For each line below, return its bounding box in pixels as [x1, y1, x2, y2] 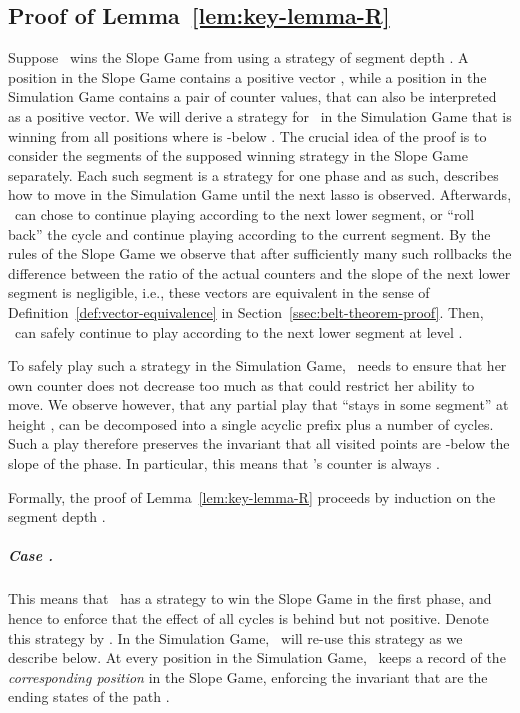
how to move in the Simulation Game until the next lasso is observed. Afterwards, [8, 184, 512, 205]
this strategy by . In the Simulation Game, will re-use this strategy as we [8, 627, 463, 648]
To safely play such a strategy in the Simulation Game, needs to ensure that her [8, 355, 507, 376]
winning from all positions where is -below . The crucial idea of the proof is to [8, 125, 487, 146]
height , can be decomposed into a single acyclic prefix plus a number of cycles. [8, 413, 494, 434]
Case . [8, 545, 53, 566]
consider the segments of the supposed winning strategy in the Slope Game [8, 145, 468, 166]
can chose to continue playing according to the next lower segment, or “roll [14, 203, 475, 224]
